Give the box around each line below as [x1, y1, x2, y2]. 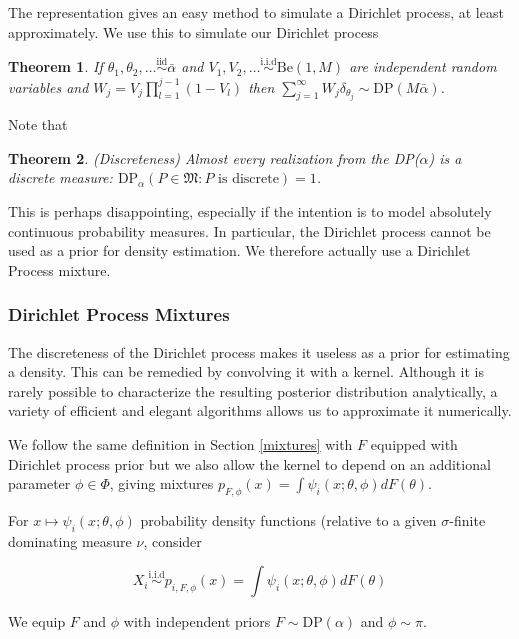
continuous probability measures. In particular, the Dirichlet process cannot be [8, 220, 491, 241]
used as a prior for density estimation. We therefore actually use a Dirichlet [8, 240, 471, 261]
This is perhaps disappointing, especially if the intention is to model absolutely [8, 201, 492, 222]
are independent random [349, 56, 497, 77]
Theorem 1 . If [8, 56, 103, 77]
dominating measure [8, 530, 132, 551]
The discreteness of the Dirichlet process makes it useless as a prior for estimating [8, 341, 510, 362]
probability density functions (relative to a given [140, 510, 437, 531]
